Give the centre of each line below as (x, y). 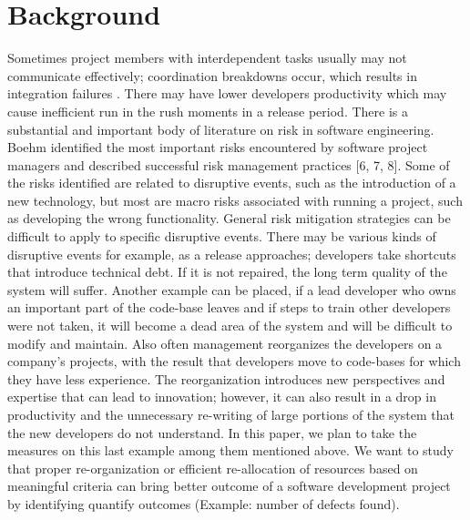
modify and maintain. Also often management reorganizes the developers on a (225, 343)
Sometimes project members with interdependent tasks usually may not (207, 58)
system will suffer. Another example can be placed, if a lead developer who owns (232, 289)
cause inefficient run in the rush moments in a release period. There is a (208, 111)
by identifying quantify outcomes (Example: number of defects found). (204, 503)
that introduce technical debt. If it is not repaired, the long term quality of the (227, 272)
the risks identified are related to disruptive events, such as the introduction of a (232, 183)
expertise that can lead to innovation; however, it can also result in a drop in (222, 397)
